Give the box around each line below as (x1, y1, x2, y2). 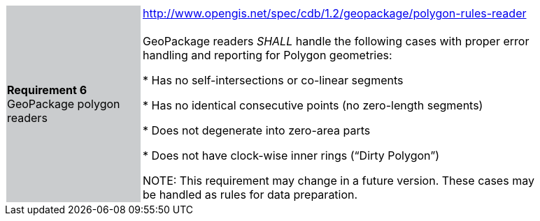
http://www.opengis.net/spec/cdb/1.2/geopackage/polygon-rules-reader (143, 6, 527, 20)
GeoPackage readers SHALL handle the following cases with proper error (143, 34, 530, 48)
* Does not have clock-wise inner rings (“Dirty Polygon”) (143, 148, 440, 162)
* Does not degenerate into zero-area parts (143, 123, 371, 137)
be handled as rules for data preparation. (143, 188, 358, 201)
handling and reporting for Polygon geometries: (143, 48, 392, 62)
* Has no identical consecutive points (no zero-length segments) (143, 98, 483, 112)
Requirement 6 (7, 83, 87, 97)
